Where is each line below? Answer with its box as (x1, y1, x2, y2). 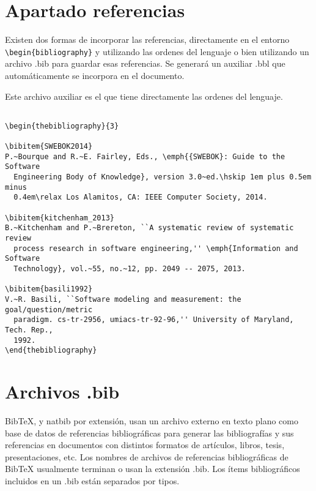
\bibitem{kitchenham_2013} (5, 213, 114, 222)
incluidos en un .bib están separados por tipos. (5, 474, 180, 487)
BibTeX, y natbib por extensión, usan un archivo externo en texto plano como (5, 414, 298, 427)
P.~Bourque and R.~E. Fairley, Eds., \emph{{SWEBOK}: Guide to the (5, 152, 285, 161)
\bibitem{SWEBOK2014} (5, 142, 93, 151)
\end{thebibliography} (5, 346, 97, 355)
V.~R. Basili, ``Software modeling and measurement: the (5, 294, 241, 304)
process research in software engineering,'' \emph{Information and (13, 244, 298, 253)
